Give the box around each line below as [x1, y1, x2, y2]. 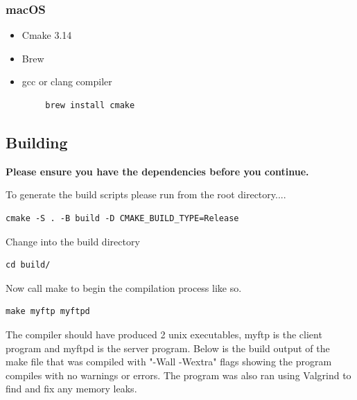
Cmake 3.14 [21, 28, 72, 42]
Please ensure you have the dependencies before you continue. [6, 164, 309, 178]
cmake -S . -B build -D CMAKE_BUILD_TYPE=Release [6, 213, 239, 223]
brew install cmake [45, 101, 135, 110]
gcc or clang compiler [21, 74, 112, 89]
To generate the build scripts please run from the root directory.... [6, 187, 286, 202]
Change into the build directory [6, 234, 140, 248]
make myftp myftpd [6, 306, 90, 317]
